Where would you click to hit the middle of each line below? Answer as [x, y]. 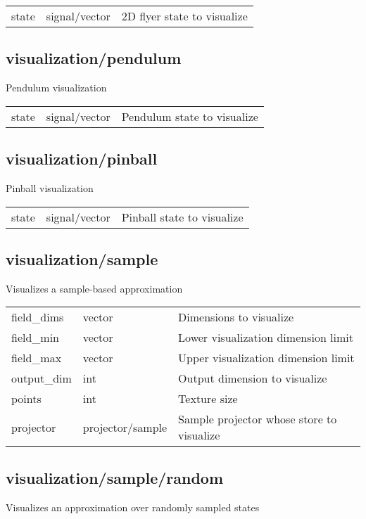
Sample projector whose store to [258, 419]
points [26, 399]
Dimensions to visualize [236, 317]
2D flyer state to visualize [184, 16]
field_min [36, 338]
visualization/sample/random [115, 477]
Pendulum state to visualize [190, 116]
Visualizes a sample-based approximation [94, 288]
